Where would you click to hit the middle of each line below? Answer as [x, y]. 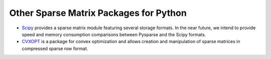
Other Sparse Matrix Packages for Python [98, 13]
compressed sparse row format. [55, 48]
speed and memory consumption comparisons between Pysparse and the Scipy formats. [114, 34]
